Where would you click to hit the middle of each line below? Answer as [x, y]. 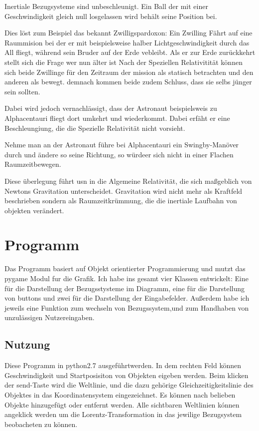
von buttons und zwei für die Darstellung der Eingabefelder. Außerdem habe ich [127, 298]
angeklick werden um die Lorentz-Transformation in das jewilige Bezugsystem [123, 414]
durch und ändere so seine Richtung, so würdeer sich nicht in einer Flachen [119, 154]
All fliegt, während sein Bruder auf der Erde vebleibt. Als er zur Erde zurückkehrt [130, 52]
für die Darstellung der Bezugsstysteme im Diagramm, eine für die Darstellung [125, 288]
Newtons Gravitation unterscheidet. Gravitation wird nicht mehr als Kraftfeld [124, 191]
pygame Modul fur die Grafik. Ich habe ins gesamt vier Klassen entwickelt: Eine [127, 278]
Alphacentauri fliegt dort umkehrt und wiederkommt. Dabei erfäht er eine [117, 118]
